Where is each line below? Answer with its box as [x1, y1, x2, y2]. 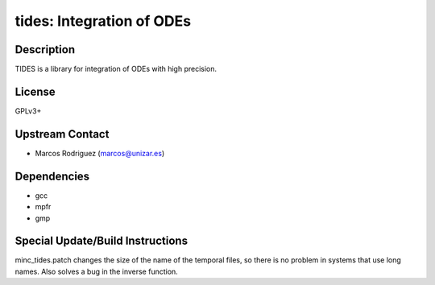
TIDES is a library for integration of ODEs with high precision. [14, 64, 217, 74]
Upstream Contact [14, 127, 110, 141]
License [14, 85, 56, 98]
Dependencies [14, 169, 90, 183]
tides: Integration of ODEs [14, 12, 192, 30]
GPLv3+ [14, 105, 42, 116]
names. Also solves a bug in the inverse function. [14, 266, 179, 276]
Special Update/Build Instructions [14, 234, 188, 248]
